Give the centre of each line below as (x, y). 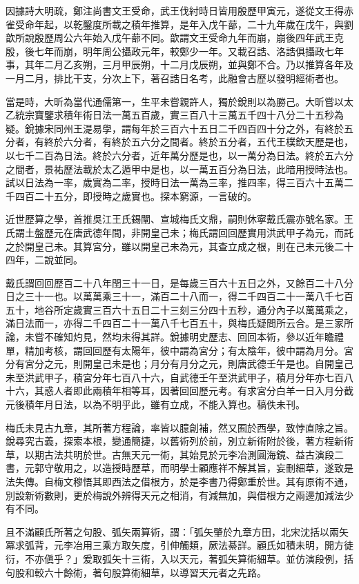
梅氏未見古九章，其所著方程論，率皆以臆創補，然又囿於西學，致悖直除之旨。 (179, 427)
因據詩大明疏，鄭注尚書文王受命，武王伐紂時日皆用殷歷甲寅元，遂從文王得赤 (179, 10)
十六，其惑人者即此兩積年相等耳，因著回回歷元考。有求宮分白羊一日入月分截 (179, 391)
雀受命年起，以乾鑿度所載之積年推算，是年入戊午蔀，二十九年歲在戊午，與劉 (179, 24)
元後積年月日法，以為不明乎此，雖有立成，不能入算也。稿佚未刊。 (155, 404)
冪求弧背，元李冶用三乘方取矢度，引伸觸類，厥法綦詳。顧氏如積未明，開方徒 (179, 545)
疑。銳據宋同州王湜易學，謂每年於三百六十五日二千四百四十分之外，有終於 (175, 128)
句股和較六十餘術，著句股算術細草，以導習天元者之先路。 (136, 572)
